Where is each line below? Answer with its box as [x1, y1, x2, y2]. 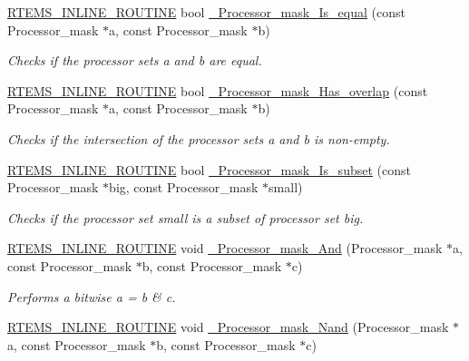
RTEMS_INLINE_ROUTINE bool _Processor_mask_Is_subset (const [7, 160, 411, 179]
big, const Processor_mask [109, 178, 259, 197]
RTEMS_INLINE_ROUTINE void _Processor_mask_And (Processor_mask [7, 239, 443, 258]
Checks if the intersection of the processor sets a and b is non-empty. [7, 129, 390, 148]
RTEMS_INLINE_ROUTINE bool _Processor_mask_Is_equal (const [7, 3, 405, 21]
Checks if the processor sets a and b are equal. [7, 51, 262, 70]
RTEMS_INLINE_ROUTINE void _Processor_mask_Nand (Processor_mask [7, 317, 449, 337]
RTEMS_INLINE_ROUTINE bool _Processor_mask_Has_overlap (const [7, 81, 428, 100]
